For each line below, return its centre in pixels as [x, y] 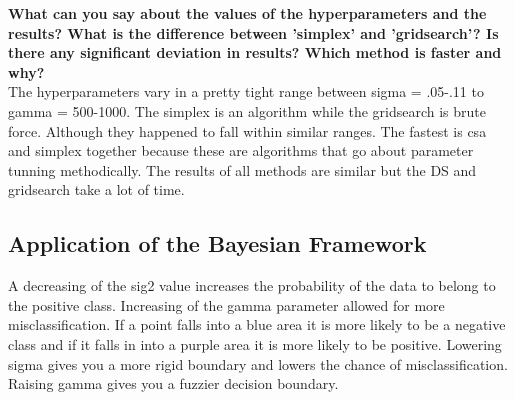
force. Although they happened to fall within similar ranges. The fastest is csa [247, 130]
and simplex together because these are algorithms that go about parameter [241, 150]
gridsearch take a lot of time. [96, 189]
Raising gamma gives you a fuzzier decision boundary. [173, 383]
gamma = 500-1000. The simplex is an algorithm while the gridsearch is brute [247, 110]
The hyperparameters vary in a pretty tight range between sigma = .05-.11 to [246, 91]
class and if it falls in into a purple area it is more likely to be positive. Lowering [255, 343]
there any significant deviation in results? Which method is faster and [255, 52]
